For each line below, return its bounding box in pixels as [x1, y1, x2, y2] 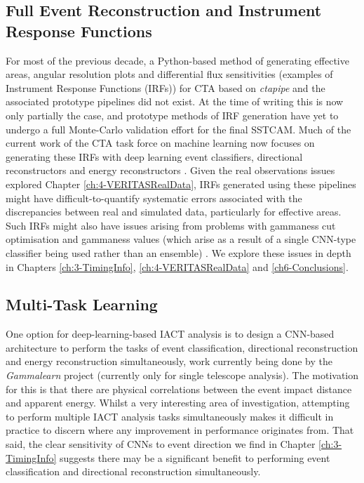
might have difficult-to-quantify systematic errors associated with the [6, 190, 302, 205]
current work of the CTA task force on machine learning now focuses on [6, 135, 315, 150]
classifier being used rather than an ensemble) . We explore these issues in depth [6, 245, 351, 260]
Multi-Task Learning [6, 293, 158, 315]
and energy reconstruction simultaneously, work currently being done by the [6, 354, 333, 369]
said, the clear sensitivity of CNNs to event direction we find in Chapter [6, 437, 316, 451]
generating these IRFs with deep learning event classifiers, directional [6, 149, 303, 164]
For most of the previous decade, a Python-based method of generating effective [6, 53, 349, 67]
